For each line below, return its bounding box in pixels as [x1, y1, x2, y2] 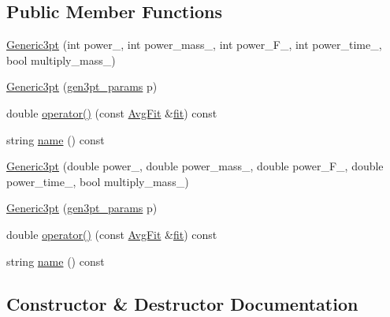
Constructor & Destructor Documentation [6, 291, 358, 315]
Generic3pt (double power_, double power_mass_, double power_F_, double [6, 158, 384, 174]
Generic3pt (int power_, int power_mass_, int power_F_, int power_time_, [6, 36, 382, 53]
